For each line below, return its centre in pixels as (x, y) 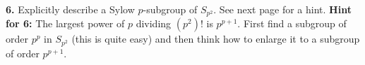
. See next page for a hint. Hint (282, 9)
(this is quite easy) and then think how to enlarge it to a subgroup (216, 39)
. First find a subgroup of (292, 23)
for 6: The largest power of (65, 23)
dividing (154, 23)
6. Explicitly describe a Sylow (70, 9)
